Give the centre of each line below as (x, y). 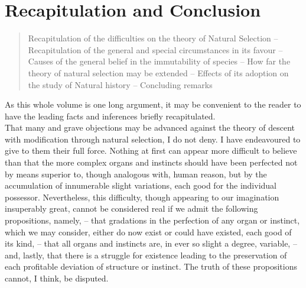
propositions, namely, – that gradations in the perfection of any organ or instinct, (152, 220)
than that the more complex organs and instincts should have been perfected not (151, 162)
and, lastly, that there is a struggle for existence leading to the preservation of (146, 255)
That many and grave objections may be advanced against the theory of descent (150, 127)
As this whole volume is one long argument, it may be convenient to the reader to (153, 104)
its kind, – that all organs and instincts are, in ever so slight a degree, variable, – (151, 243)
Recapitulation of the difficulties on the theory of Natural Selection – (153, 38)
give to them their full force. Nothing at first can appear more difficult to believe (151, 151)
